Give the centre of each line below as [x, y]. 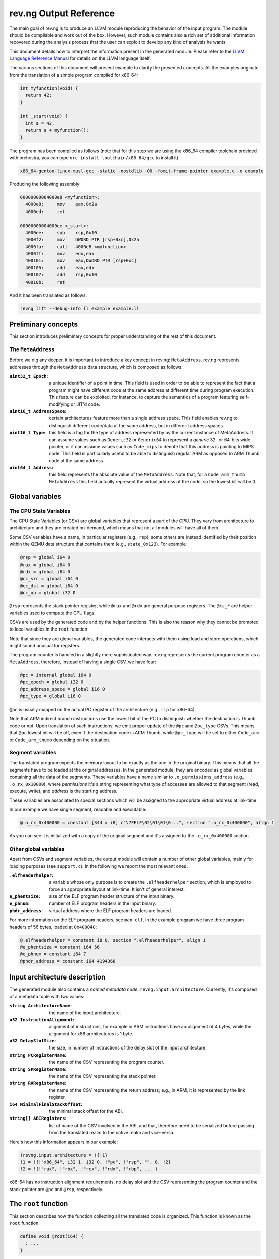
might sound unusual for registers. [45, 646]
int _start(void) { [44, 116]
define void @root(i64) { [52, 1236]
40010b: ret [45, 282]
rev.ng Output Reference [62, 13]
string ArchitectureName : [41, 1006]
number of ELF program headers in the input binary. [103, 903]
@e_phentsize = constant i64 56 [60, 947]
